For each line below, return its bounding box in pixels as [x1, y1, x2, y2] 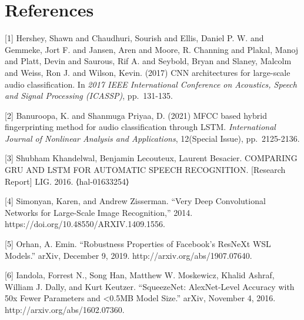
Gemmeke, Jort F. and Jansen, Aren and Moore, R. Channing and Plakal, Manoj [5, 43, 299, 55]
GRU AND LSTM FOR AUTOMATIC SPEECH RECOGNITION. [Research [5, 164, 286, 176]
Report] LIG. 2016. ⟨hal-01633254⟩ [5, 175, 129, 187]
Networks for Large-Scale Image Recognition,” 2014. [5, 206, 193, 218]
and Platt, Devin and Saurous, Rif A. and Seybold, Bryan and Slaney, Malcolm [5, 55, 292, 67]
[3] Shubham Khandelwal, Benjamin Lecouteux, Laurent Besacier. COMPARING [5, 152, 298, 164]
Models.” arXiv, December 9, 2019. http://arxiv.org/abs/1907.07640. [5, 249, 252, 261]
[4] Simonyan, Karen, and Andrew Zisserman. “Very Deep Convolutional [5, 195, 266, 207]
